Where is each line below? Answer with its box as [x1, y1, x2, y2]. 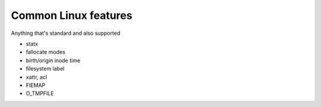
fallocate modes [26, 48, 65, 56]
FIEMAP [26, 82, 46, 89]
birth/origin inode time [26, 57, 80, 64]
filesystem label [26, 65, 65, 72]
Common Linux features [11, 9, 133, 22]
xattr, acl [26, 73, 48, 80]
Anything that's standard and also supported [11, 30, 121, 37]
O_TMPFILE [26, 90, 54, 97]
